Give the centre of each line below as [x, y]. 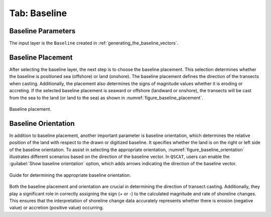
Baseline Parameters [42, 31]
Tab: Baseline [38, 13]
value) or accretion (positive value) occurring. [56, 208]
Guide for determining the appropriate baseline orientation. [70, 175]
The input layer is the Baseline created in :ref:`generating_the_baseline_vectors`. [94, 43]
